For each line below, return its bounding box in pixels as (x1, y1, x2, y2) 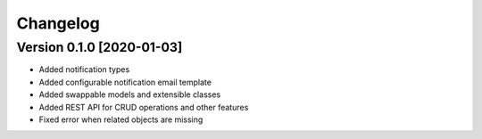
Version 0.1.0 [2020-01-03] (16, 39, 183, 55)
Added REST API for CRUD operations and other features (38, 102, 249, 112)
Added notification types (38, 64, 130, 75)
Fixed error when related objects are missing (38, 114, 204, 125)
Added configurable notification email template (38, 77, 212, 87)
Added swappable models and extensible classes (38, 89, 221, 100)
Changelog (16, 13, 100, 33)
